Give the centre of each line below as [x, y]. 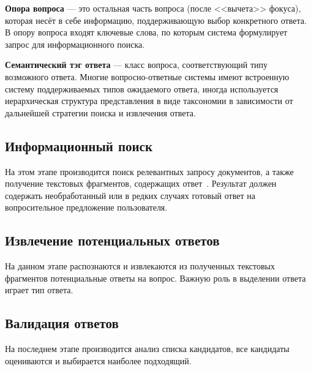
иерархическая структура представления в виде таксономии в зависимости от [149, 101]
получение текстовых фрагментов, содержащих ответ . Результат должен [141, 183]
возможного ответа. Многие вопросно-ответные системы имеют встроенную [147, 76]
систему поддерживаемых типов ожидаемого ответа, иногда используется [142, 88]
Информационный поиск [79, 145]
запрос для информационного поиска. [75, 44]
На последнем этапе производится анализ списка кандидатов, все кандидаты [147, 349]
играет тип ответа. [39, 290]
